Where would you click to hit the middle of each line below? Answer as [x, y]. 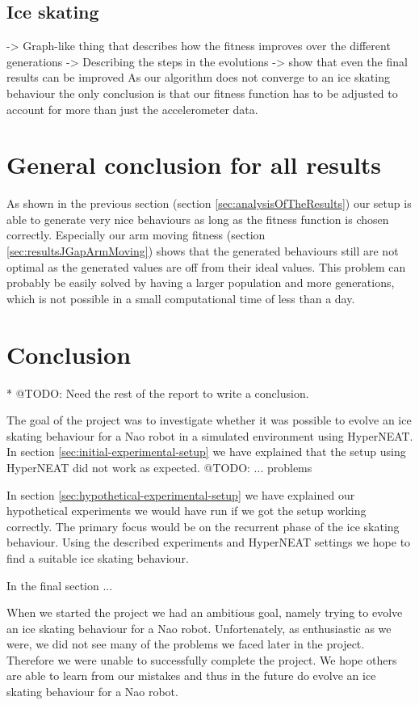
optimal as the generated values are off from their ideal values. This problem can [206, 266]
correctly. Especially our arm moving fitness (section [136, 235]
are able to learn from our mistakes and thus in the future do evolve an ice [191, 675]
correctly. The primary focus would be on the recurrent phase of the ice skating [203, 526]
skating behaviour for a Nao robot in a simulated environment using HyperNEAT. [210, 435]
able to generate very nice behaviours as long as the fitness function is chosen [198, 219]
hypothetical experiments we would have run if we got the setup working [186, 511]
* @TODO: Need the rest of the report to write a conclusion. [158, 393]
